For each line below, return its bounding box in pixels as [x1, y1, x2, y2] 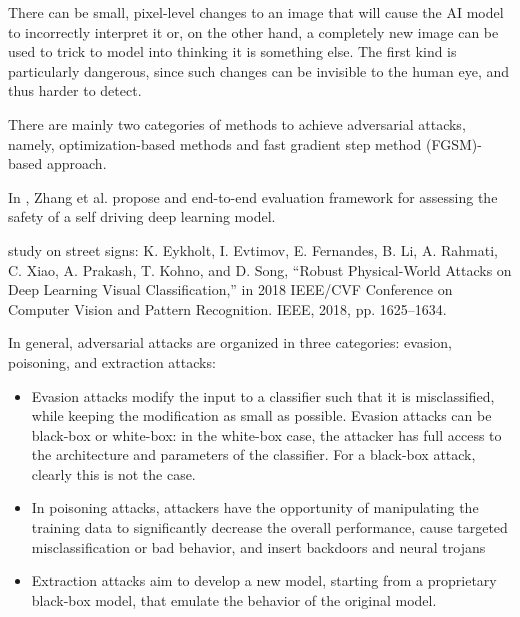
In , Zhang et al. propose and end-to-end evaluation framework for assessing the [8, 186, 498, 207]
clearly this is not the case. [31, 463, 196, 484]
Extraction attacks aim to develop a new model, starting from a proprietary [31, 570, 497, 591]
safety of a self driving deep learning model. [8, 206, 276, 227]
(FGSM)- [426, 133, 482, 154]
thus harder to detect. [8, 80, 142, 101]
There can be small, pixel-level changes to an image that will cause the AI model [8, 2, 504, 22]
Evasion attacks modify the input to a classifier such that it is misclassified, [31, 385, 495, 406]
